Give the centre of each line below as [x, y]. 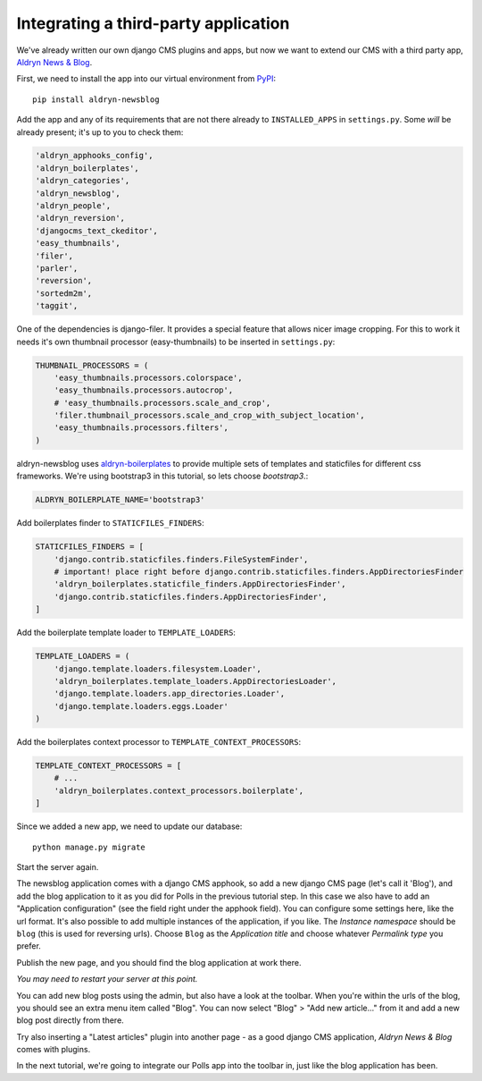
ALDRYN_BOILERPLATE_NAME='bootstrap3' [120, 500]
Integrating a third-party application [153, 23]
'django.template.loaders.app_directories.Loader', [170, 694]
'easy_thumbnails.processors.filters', [141, 428]
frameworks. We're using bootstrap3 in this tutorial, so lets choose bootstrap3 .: [162, 476]
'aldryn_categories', [83, 181]
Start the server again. [58, 866]
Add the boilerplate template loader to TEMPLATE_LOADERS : [126, 633]
